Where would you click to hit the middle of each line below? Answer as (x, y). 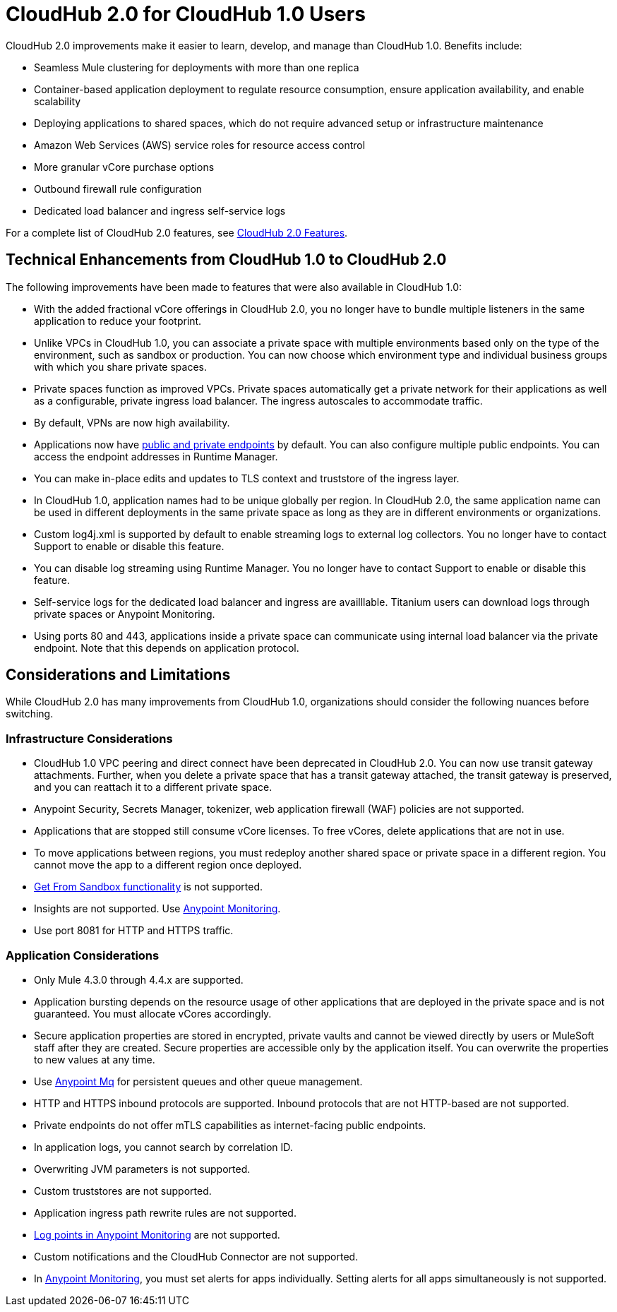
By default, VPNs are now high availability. (132, 422)
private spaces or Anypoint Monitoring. (125, 614)
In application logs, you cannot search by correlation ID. (163, 1147)
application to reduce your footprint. (118, 321)
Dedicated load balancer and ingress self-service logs (160, 210)
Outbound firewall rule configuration (118, 189)
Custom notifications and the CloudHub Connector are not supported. (196, 1256)
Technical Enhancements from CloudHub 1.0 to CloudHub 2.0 (226, 260)
